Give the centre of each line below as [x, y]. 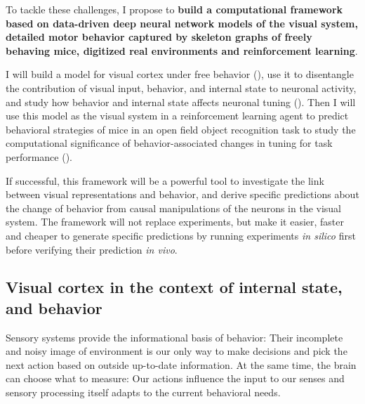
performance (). [39, 156]
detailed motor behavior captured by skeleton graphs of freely [159, 37]
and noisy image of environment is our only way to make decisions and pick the [177, 351]
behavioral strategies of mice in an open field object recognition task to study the [181, 129]
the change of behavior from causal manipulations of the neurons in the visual [174, 208]
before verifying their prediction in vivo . [92, 249]
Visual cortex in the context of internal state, [174, 287]
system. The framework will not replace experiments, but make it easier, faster [175, 222]
